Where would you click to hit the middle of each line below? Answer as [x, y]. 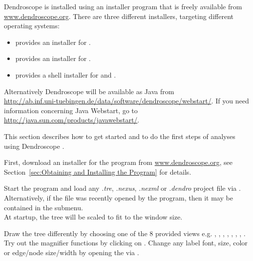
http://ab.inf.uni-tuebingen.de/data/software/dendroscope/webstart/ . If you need [126, 101]
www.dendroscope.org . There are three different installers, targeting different [119, 16]
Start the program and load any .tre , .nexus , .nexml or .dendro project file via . [122, 188]
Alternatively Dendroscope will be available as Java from [89, 91]
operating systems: [32, 26]
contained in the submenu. [43, 207]
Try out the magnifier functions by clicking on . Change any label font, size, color [126, 243]
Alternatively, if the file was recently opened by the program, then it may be [118, 197]
